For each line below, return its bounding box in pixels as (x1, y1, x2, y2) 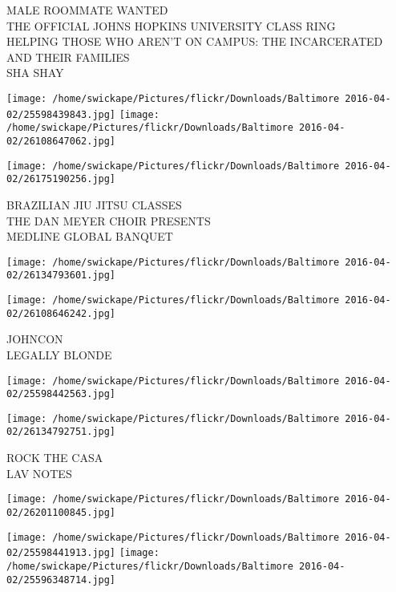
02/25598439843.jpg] (6, 108, 116, 120)
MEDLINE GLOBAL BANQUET (6, 228, 173, 245)
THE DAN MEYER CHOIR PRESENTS (6, 212, 211, 229)
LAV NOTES (6, 464, 72, 481)
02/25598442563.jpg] (6, 388, 116, 400)
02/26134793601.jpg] (6, 270, 116, 282)
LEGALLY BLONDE (6, 346, 112, 363)
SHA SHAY (6, 64, 64, 81)
